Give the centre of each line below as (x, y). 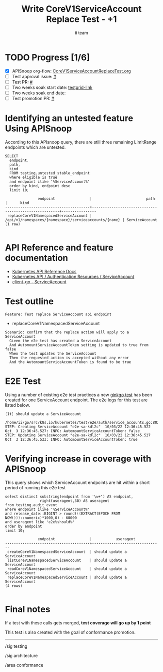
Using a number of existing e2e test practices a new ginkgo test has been (79, 395)
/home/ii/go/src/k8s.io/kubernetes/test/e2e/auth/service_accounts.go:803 (82, 422)
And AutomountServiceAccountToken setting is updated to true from (79, 345)
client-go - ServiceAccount (39, 282)
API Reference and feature (59, 248)
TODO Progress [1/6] (48, 57)
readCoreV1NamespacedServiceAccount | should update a (67, 569)
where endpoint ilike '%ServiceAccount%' (48, 509)
